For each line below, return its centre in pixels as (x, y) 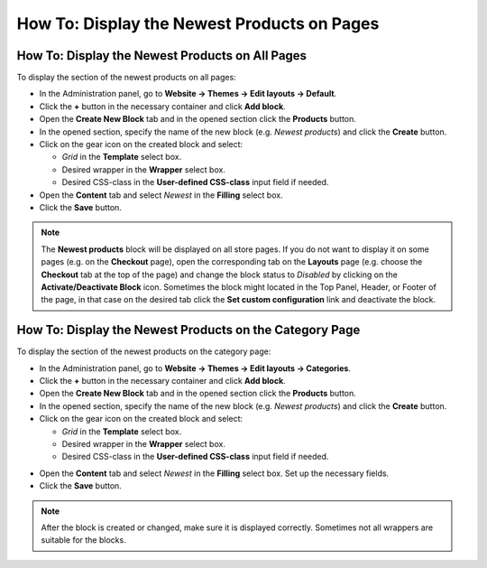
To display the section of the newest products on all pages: (126, 78)
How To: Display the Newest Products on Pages (198, 23)
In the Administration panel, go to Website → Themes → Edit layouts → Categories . (195, 368)
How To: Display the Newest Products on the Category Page (188, 330)
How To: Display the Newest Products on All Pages (161, 56)
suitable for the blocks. (83, 540)
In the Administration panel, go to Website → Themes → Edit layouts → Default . (188, 94)
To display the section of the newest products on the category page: (144, 351)
